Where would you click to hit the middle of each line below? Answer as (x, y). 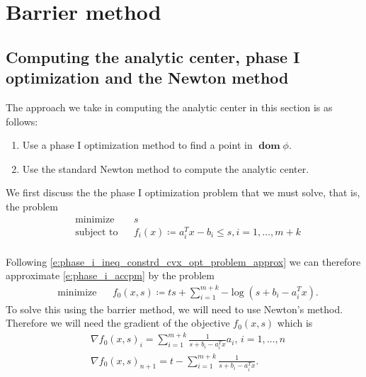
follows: (22, 121)
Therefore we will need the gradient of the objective (118, 323)
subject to (97, 232)
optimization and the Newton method (147, 78)
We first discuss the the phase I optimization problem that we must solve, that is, (183, 192)
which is (295, 323)
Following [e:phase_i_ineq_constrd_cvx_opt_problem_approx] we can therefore (183, 261)
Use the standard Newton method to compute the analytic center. (166, 168)
